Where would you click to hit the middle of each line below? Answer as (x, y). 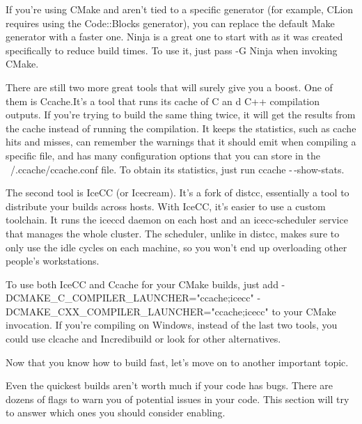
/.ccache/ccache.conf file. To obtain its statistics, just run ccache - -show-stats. (177, 169)
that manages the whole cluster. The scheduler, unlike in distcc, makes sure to (173, 233)
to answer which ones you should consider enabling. (116, 413)
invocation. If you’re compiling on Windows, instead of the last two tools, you (172, 325)
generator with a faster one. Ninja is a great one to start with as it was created (174, 37)
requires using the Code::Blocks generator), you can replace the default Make (170, 23)
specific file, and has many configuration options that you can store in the (163, 155)
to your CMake (304, 311)
